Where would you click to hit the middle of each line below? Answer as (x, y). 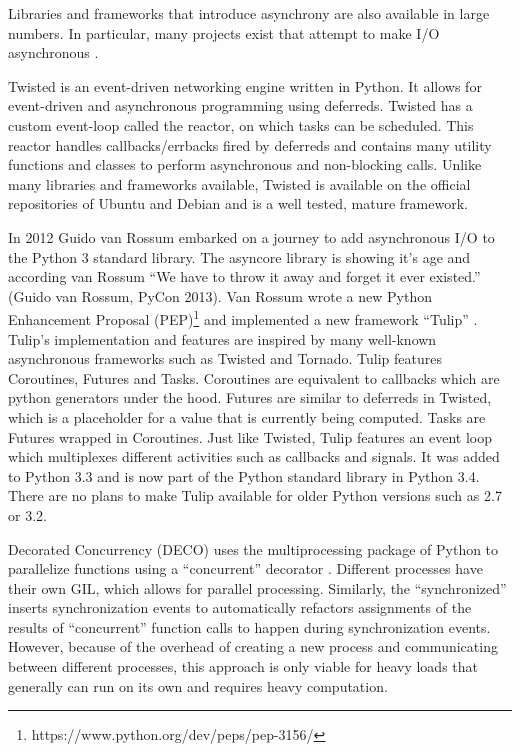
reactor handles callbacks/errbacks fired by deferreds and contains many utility (250, 144)
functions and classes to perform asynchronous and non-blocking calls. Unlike (245, 164)
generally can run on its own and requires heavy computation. (198, 685)
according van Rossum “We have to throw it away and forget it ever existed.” (244, 276)
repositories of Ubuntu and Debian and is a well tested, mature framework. (238, 203)
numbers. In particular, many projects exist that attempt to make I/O (224, 32)
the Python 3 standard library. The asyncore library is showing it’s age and (239, 256)
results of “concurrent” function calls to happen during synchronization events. (249, 626)
